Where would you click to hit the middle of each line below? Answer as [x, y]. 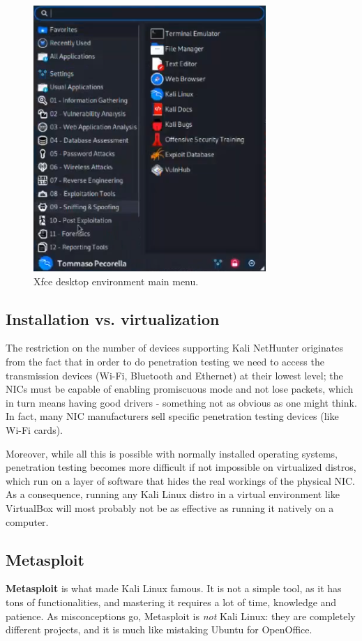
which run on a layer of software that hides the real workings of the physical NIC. [180, 480]
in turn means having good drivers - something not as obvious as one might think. [181, 402]
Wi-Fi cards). [34, 429]
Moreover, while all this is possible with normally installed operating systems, [172, 453]
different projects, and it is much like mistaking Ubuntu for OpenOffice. [159, 629]
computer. [27, 521]
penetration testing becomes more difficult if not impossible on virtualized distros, [181, 467]
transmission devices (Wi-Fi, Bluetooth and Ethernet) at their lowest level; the [174, 375]
